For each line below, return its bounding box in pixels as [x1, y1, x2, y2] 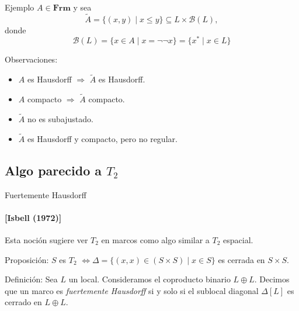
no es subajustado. [27, 112, 93, 125]
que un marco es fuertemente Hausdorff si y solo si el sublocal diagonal [5, 284, 259, 296]
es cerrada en [218, 253, 265, 265]
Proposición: [5, 253, 49, 265]
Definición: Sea [5, 273, 58, 285]
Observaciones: [5, 53, 58, 65]
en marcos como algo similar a [101, 233, 210, 246]
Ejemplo [5, 1, 34, 13]
